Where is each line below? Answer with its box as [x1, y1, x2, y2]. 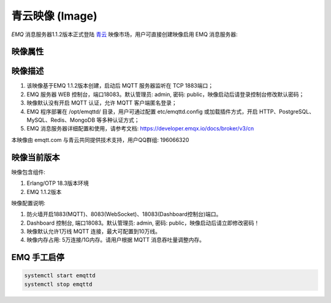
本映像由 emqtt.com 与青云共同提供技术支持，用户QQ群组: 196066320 [11, 136, 189, 143]
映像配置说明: [11, 199, 46, 206]
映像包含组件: [11, 168, 46, 176]
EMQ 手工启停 [11, 252, 64, 263]
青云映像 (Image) [11, 9, 97, 23]
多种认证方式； [101, 116, 140, 124]
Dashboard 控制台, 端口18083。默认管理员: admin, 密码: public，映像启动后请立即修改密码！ [26, 219, 260, 226]
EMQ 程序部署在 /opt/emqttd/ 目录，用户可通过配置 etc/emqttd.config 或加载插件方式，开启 [26, 108, 258, 115]
